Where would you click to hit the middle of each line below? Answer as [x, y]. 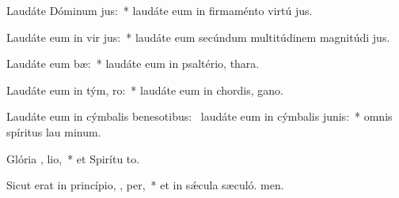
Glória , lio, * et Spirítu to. [73, 158]
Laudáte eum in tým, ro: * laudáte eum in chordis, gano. [145, 90]
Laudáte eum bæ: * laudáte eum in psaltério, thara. [133, 64]
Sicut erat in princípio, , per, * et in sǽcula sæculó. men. [145, 185]
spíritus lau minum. [54, 131]
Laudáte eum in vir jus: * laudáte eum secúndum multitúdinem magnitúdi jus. [198, 37]
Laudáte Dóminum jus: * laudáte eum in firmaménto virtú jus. [160, 10]
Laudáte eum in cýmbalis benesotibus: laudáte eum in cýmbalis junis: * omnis [199, 116]
